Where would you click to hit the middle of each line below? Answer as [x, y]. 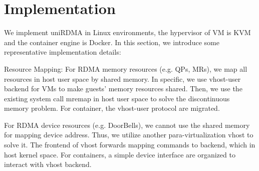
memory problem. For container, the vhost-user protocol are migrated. [112, 108]
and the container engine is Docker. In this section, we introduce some [112, 42]
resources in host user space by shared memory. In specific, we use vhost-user [122, 78]
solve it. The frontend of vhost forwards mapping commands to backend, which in [130, 145]
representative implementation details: [63, 52]
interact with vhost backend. [48, 164]
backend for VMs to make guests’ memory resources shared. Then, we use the [123, 89]
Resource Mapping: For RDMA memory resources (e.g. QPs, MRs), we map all [126, 68]
